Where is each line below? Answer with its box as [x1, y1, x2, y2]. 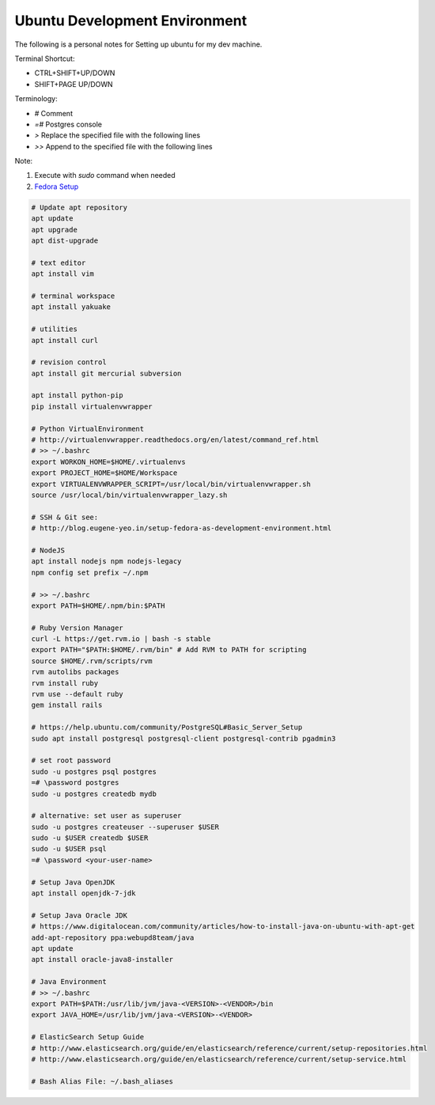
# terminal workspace [31, 291, 115, 300]
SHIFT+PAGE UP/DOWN [34, 79, 114, 89]
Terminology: [14, 94, 59, 104]
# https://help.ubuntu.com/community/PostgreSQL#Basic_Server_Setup [31, 723, 303, 732]
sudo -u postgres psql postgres [31, 767, 157, 776]
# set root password [31, 756, 111, 765]
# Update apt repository [31, 202, 128, 212]
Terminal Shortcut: [14, 54, 75, 63]
